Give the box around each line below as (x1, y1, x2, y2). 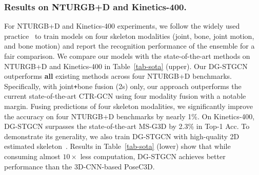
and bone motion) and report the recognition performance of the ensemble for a (4, 40, 255, 51)
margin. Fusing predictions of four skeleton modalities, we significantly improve (4, 101, 253, 112)
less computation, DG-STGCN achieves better (80, 151, 226, 161)
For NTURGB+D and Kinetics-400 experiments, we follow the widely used (4, 20, 240, 31)
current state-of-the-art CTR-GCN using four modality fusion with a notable (4, 91, 246, 101)
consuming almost (4, 151, 61, 161)
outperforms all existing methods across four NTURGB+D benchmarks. (4, 71, 232, 81)
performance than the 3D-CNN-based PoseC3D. (4, 161, 155, 171)
